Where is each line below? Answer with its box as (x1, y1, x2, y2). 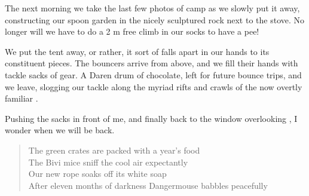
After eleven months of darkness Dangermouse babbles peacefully (28, 179, 268, 191)
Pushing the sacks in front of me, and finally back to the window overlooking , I (5, 112, 298, 124)
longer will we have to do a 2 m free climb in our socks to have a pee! (5, 25, 259, 38)
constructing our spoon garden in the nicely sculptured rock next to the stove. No (5, 13, 305, 26)
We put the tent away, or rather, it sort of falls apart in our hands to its (5, 45, 270, 57)
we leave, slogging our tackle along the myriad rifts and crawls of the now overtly (5, 80, 302, 93)
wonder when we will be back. (5, 124, 115, 136)
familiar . (5, 92, 38, 105)
